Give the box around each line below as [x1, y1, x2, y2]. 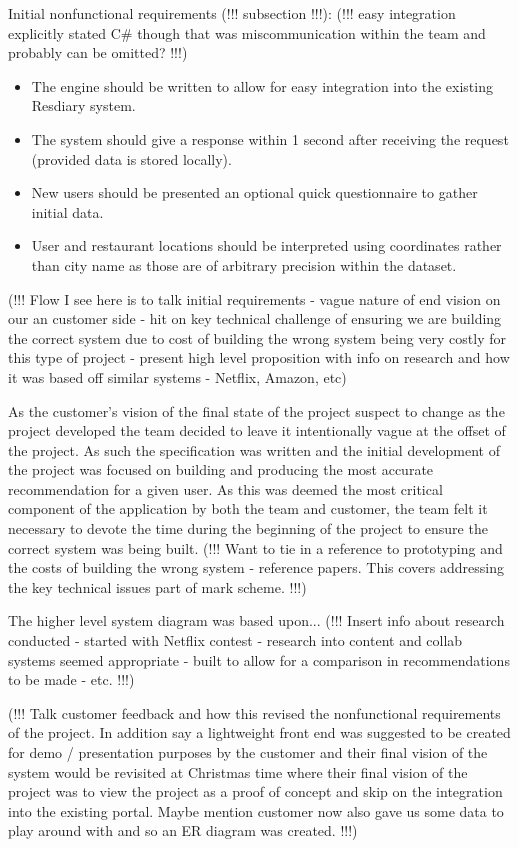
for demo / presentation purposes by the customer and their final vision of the [8, 742, 488, 762]
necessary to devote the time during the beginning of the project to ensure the [8, 518, 488, 539]
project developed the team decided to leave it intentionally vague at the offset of [8, 420, 506, 441]
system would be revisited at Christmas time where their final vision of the [8, 761, 468, 782]
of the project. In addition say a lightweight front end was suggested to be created [8, 722, 511, 743]
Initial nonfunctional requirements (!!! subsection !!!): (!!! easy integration [8, 3, 456, 23]
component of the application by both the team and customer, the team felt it [8, 498, 488, 519]
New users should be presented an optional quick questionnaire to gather [31, 182, 478, 203]
